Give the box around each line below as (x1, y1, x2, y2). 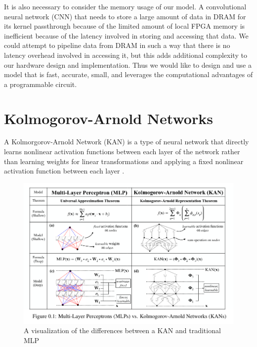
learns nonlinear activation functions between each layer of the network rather (4, 146, 240, 157)
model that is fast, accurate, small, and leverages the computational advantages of (4, 69, 253, 80)
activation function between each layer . (4, 166, 125, 176)
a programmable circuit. (4, 79, 77, 89)
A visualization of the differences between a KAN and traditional (24, 325, 221, 336)
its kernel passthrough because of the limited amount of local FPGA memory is (4, 21, 245, 31)
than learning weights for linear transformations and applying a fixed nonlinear (4, 156, 244, 166)
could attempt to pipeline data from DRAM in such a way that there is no (4, 40, 230, 50)
